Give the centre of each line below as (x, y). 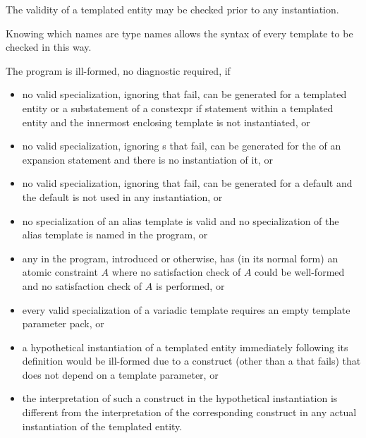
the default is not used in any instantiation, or (122, 196)
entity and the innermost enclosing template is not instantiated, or (166, 122)
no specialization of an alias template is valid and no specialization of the (181, 220)
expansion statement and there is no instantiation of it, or (147, 159)
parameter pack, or (63, 323)
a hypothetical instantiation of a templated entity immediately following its (185, 347)
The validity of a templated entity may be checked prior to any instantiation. (172, 9)
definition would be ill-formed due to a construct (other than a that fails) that (191, 361)
